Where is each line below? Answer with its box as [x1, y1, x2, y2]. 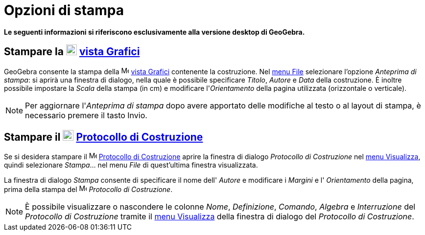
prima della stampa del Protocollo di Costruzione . [4, 185, 173, 194]
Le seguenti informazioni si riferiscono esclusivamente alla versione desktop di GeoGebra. [4, 27, 305, 36]
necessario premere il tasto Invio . [25, 110, 147, 120]
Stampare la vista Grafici [4, 45, 140, 58]
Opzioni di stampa [4, 2, 124, 19]
